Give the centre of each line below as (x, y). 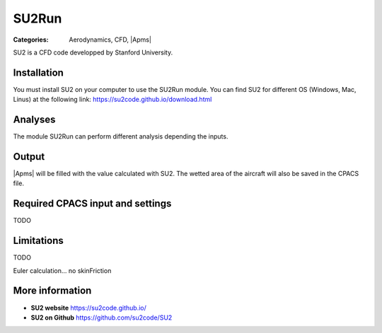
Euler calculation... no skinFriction (62, 270)
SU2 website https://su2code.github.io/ (88, 308)
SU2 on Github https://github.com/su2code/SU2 (102, 317)
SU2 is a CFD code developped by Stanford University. (93, 52)
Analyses (34, 120)
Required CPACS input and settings (92, 204)
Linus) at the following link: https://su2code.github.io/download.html (112, 100)
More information (52, 291)
